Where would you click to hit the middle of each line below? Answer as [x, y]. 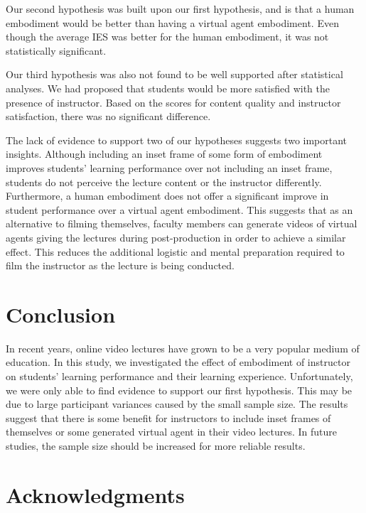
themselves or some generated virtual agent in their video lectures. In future [172, 432]
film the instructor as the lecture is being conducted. [120, 265]
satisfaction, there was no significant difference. [108, 116]
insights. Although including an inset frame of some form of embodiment [164, 154]
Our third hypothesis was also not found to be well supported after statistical [174, 74]
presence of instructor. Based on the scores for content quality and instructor [173, 102]
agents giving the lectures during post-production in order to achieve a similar [176, 237]
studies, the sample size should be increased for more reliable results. [156, 445]
